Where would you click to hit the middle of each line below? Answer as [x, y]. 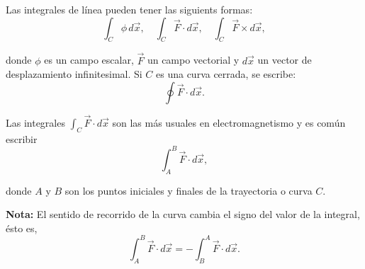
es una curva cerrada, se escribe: [226, 74]
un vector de [285, 60]
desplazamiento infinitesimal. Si [74, 74]
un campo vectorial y [193, 60]
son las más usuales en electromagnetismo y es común [229, 123]
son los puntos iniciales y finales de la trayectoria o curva [189, 190]
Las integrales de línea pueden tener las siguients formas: [129, 9]
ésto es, [22, 228]
